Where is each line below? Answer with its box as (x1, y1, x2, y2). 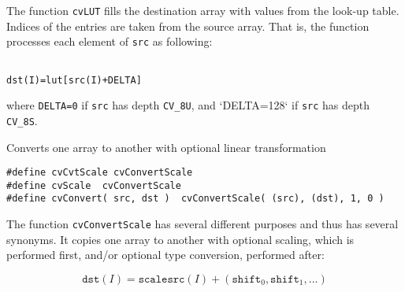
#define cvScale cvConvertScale (6, 179, 181, 191)
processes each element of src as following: (6, 33, 213, 50)
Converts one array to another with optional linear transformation (6, 139, 326, 155)
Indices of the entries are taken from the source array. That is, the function (6, 17, 370, 34)
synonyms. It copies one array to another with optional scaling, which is (6, 231, 355, 247)
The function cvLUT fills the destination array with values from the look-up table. (6, 2, 399, 18)
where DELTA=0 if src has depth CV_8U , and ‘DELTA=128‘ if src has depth (6, 97, 370, 113)
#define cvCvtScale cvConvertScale (6, 167, 193, 179)
